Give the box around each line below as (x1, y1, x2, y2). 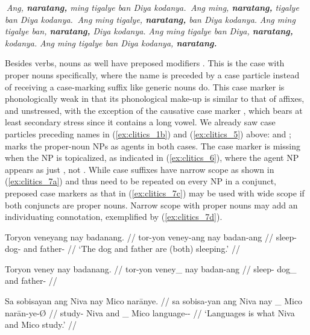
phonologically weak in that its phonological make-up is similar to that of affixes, (5, 92, 305, 105)
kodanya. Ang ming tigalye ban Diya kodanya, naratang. (5, 36, 217, 49)
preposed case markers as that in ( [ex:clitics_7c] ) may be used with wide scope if (5, 186, 305, 199)
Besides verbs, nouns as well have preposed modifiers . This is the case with (5, 57, 285, 69)
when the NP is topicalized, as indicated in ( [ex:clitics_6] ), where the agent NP (5, 151, 299, 164)
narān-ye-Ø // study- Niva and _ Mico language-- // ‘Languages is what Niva (5, 306, 295, 319)
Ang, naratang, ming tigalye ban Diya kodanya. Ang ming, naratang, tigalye (6, 1, 299, 13)
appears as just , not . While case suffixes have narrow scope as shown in (5, 163, 274, 175)
